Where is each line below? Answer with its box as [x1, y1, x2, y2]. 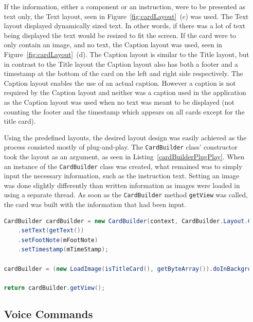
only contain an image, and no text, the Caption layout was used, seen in [4, 39, 222, 50]
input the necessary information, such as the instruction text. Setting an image [4, 170, 239, 181]
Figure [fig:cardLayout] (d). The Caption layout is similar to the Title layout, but [4, 49, 249, 59]
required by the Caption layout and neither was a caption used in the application [4, 87, 246, 97]
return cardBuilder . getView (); [4, 284, 105, 291]
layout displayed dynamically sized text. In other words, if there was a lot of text [4, 20, 246, 31]
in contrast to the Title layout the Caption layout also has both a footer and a [4, 58, 238, 69]
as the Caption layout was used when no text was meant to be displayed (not [4, 96, 235, 107]
